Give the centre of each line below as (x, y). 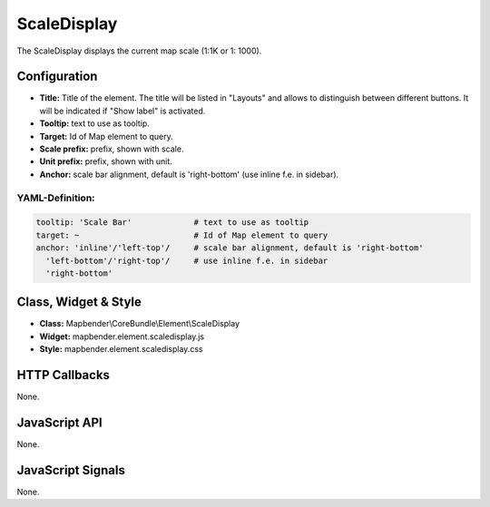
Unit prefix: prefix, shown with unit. (106, 161)
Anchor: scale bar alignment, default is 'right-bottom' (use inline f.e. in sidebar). (189, 174)
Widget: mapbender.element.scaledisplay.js (122, 336)
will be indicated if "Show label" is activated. (122, 111)
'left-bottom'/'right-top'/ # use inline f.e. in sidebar (187, 260)
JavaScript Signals (71, 470)
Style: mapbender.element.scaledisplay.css (121, 349)
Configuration (57, 77)
